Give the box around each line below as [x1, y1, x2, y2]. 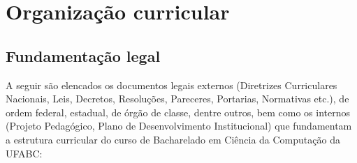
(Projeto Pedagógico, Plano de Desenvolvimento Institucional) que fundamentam [6, 118, 352, 133]
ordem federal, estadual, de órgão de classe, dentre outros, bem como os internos [6, 104, 350, 119]
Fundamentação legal [6, 45, 161, 66]
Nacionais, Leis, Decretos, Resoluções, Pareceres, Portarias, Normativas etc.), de [6, 91, 349, 106]
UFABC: [6, 146, 43, 160]
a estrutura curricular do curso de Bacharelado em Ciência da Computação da [6, 132, 340, 146]
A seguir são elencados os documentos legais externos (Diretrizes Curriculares [6, 77, 337, 92]
